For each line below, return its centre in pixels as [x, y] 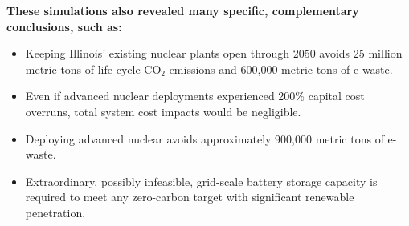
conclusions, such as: [64, 26]
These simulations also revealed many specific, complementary [183, 10]
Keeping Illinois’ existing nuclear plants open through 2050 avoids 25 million [214, 53]
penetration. [55, 212]
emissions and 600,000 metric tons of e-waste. [281, 69]
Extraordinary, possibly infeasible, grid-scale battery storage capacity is [201, 181]
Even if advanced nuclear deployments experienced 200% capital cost [195, 96]
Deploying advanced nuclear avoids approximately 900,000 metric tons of [204, 138]
